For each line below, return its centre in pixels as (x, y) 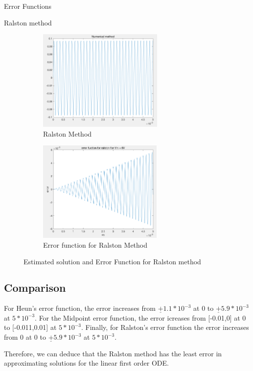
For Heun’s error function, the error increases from (80, 308)
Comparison (35, 288)
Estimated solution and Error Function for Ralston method (112, 261)
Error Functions (28, 6)
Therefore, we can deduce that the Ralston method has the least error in (113, 353)
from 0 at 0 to (25, 337)
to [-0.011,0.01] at (30, 327)
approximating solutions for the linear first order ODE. (86, 363)
